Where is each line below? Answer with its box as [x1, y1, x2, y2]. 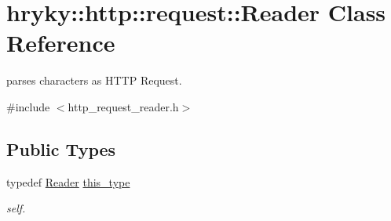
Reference [6, 27, 115, 59]
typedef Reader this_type [6, 173, 130, 190]
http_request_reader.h [68, 98, 179, 114]
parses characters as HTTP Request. [6, 72, 182, 89]
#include [6, 98, 50, 114]
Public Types [6, 136, 116, 161]
